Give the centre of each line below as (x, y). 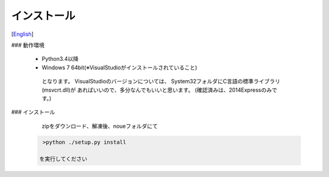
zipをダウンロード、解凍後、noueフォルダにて (100, 126)
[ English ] (22, 34)
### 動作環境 (28, 45)
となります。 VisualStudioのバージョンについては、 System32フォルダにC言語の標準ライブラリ (161, 82)
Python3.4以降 (60, 59)
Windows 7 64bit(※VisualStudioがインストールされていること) (119, 68)
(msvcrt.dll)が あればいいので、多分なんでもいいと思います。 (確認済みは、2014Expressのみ (157, 90)
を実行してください (63, 159)
